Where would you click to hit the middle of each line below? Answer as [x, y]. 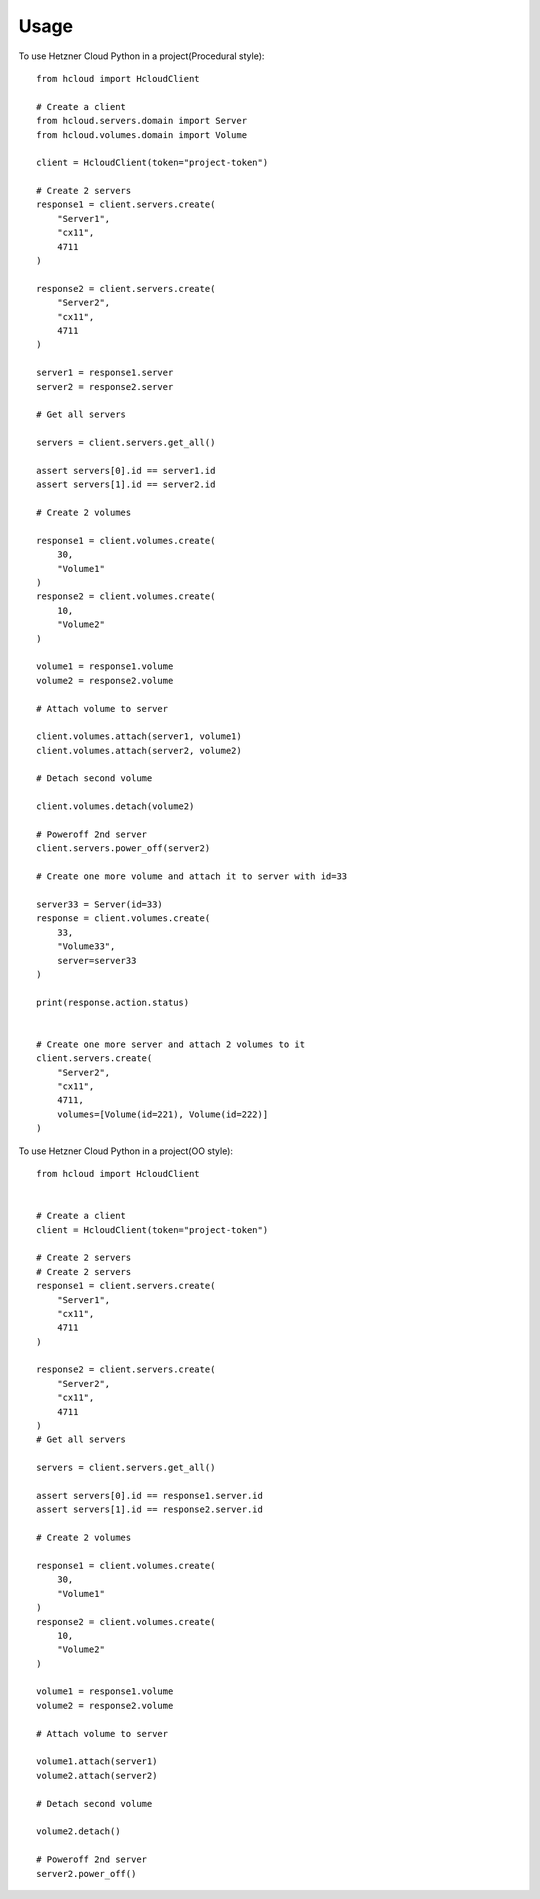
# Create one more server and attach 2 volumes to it [170, 1044]
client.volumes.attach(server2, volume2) [139, 750]
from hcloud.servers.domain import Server [142, 121]
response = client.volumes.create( [123, 918]
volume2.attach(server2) [97, 1775]
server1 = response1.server [105, 373]
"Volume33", [86, 946]
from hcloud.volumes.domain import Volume [142, 134]
